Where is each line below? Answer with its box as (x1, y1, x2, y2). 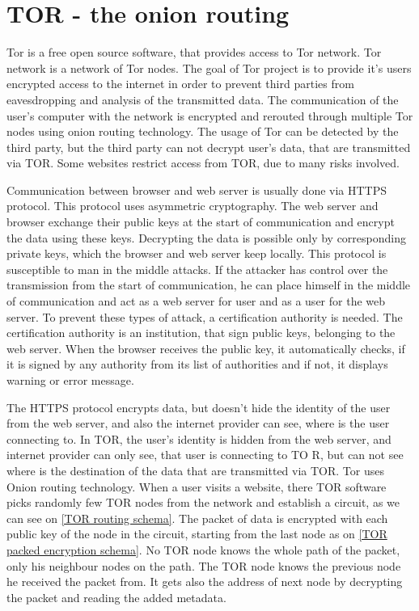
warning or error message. (6, 372, 134, 388)
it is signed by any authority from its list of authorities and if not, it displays (6, 356, 388, 373)
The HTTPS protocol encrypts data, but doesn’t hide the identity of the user (6, 398, 391, 415)
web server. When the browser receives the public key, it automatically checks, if (6, 339, 405, 356)
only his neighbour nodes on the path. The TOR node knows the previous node (6, 557, 401, 574)
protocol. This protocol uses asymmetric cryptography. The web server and (6, 197, 379, 214)
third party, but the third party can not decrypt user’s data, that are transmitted (6, 138, 411, 155)
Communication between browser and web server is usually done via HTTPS (6, 181, 387, 198)
